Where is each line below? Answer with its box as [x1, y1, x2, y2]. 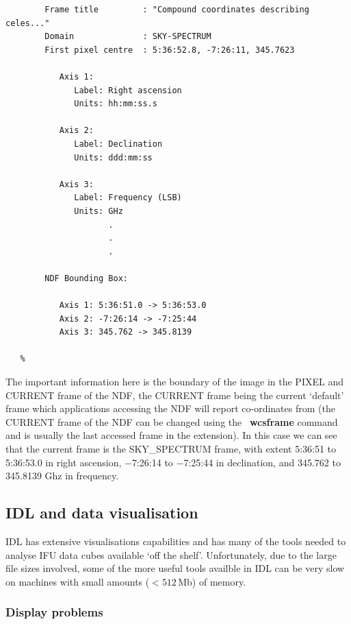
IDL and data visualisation [5, 502, 198, 523]
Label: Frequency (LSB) [74, 193, 182, 203]
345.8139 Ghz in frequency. [5, 468, 119, 483]
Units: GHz [74, 206, 123, 216]
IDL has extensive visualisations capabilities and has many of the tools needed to [5, 533, 346, 548]
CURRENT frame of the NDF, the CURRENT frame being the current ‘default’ [5, 387, 344, 402]
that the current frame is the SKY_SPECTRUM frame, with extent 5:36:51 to [5, 442, 337, 455]
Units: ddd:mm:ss [74, 152, 153, 163]
